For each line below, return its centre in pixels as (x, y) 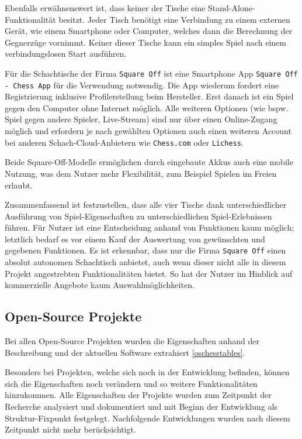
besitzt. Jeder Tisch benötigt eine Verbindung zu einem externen (174, 19)
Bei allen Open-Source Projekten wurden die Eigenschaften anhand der (132, 341)
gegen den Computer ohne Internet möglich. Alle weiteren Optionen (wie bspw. (147, 107)
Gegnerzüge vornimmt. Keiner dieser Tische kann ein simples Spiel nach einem (145, 42)
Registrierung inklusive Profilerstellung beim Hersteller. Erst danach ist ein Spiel (149, 96)
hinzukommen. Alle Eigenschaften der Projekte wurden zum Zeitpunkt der (138, 395)
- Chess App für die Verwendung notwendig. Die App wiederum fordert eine (142, 85)
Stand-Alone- (232, 8)
